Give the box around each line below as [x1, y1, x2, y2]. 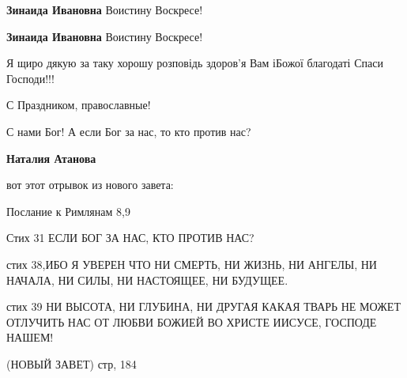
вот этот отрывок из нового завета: [6, 176, 174, 193]
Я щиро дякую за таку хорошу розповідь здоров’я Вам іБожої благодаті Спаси [6, 55, 383, 71]
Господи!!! [6, 70, 55, 86]
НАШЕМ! [6, 329, 54, 346]
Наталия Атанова [6, 149, 96, 166]
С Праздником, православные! [6, 96, 151, 113]
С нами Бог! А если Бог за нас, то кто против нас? [6, 123, 251, 139]
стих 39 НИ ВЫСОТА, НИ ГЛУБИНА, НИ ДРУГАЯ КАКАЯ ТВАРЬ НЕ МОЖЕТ [6, 298, 401, 315]
